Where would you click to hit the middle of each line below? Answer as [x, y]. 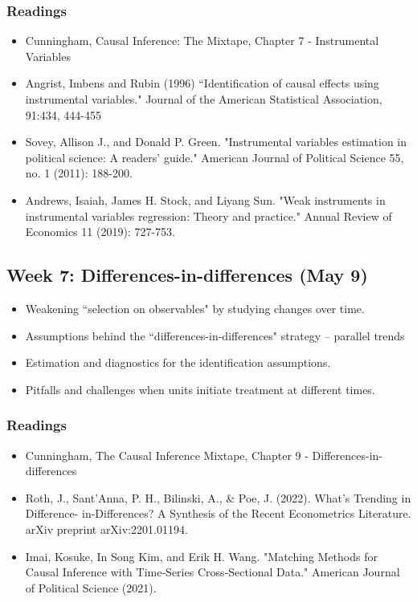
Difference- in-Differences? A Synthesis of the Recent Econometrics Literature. [218, 513]
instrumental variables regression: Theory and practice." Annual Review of [208, 216]
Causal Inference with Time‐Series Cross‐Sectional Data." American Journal [213, 572]
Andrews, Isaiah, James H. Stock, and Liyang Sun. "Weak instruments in [205, 199]
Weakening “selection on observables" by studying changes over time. [195, 308]
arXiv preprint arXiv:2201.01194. [106, 529]
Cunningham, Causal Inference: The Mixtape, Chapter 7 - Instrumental [202, 41]
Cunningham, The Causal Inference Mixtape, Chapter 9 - [167, 455]
